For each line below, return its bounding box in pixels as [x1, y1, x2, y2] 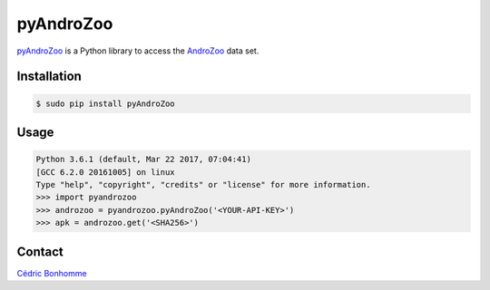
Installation [16, 69, 82, 84]
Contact [16, 244, 64, 259]
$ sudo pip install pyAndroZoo [35, 98, 176, 109]
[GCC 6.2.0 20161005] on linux [35, 167, 176, 177]
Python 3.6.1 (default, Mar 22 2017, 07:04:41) [35, 154, 251, 165]
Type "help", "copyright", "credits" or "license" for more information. [35, 179, 371, 189]
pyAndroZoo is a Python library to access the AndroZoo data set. [16, 45, 260, 56]
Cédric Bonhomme [16, 267, 87, 278]
